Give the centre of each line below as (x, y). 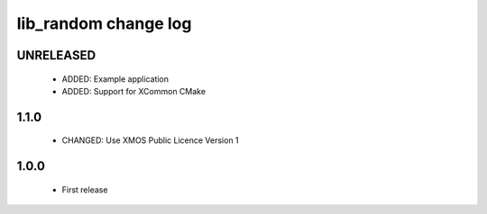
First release (85, 190)
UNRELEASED (56, 55)
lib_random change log (104, 23)
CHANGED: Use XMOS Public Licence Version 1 (150, 140)
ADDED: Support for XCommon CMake (134, 91)
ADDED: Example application (115, 79)
